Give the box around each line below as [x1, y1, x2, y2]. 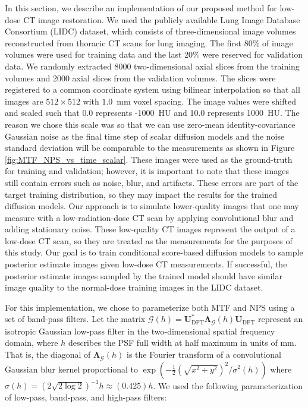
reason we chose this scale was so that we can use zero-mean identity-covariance [5, 118, 296, 130]
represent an [257, 313, 303, 325]
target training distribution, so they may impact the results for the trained [5, 188, 277, 200]
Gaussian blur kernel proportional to [5, 362, 139, 375]
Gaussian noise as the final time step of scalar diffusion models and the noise [5, 130, 285, 142]
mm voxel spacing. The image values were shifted [117, 94, 296, 107]
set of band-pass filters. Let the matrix [5, 313, 146, 325]
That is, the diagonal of [5, 348, 91, 361]
